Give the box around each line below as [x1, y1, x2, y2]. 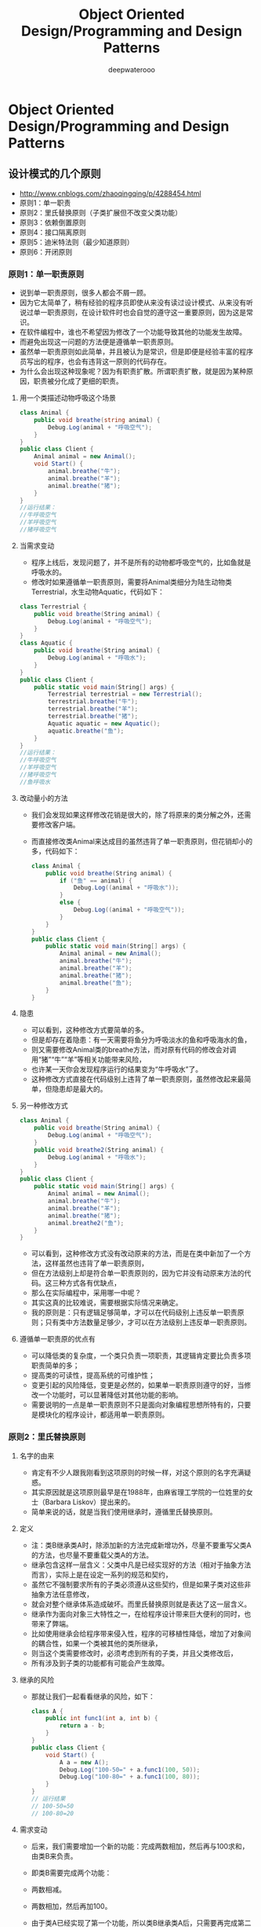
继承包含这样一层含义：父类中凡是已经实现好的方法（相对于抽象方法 [31, 1560, 252, 1569]
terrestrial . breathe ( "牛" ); [48, 698, 139, 706]
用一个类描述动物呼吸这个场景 [19, 393, 116, 402]
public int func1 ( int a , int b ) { [45, 1715, 158, 1723]
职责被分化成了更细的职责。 [33, 376, 123, 386]
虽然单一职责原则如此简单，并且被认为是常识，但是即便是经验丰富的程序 [19, 347, 253, 357]
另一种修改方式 [19, 1101, 68, 1110]
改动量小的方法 [19, 793, 68, 802]
